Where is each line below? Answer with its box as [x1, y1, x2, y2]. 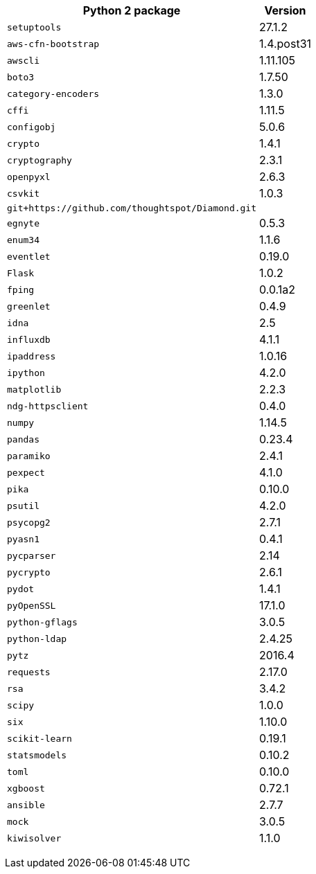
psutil [7, 500, 39, 511]
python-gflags [7, 616, 78, 627]
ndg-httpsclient [7, 400, 89, 411]
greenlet [7, 301, 51, 312]
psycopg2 [7, 517, 51, 528]
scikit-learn [7, 733, 72, 744]
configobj [7, 121, 56, 132]
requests [7, 666, 51, 677]
